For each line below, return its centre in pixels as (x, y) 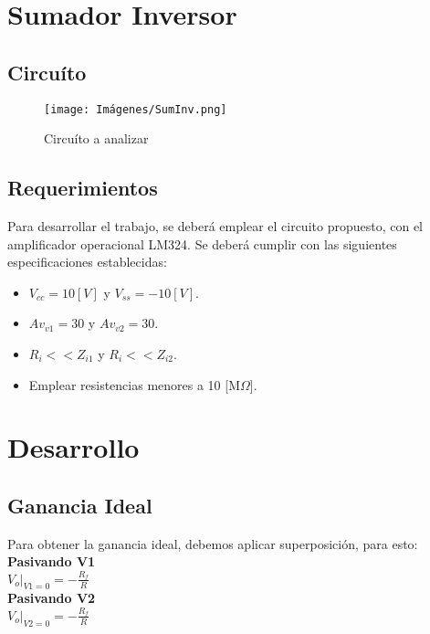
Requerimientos (83, 188)
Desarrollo (73, 447)
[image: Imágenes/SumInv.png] (136, 109)
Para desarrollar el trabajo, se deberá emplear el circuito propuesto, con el (215, 226)
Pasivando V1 (52, 561)
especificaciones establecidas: (87, 262)
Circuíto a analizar (96, 138)
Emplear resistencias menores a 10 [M (134, 384)
